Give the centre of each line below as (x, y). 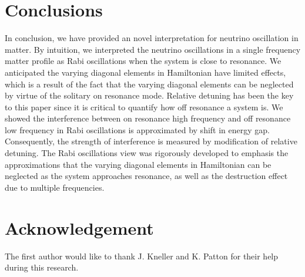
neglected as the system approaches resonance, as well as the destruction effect (146, 176)
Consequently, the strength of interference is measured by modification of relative (151, 141)
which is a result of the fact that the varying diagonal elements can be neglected (149, 84)
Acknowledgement (79, 227)
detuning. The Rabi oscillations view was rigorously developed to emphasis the (147, 153)
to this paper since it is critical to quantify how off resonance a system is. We (144, 107)
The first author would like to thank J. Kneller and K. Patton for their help (142, 256)
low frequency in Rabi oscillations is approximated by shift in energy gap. (137, 129)
